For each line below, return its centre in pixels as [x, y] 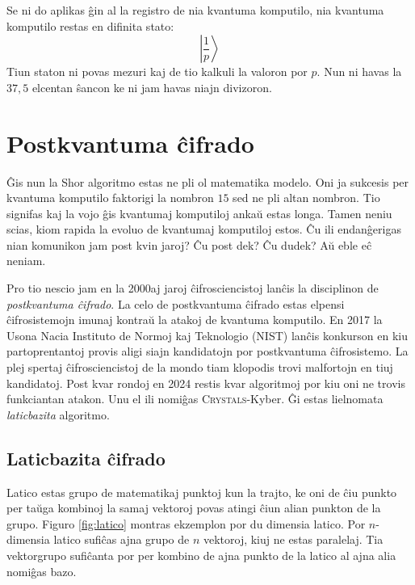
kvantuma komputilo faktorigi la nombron [110, 198]
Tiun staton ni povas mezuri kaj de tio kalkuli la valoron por [157, 72]
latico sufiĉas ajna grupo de [122, 539]
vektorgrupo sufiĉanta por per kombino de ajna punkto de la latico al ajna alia [201, 555]
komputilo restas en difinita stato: [90, 25]
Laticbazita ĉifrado [86, 458]
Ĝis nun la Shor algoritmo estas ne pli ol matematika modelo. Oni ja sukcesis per [208, 181]
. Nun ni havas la [359, 72]
